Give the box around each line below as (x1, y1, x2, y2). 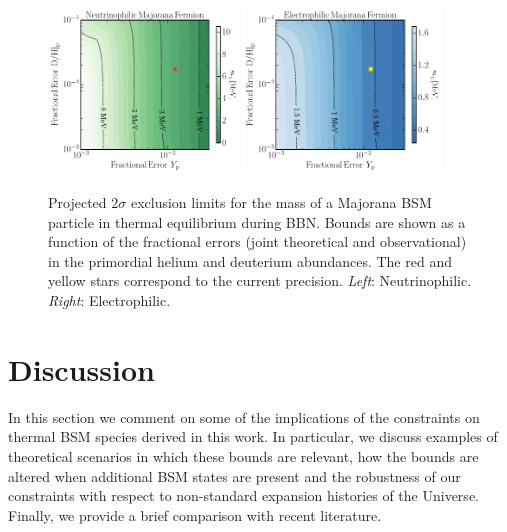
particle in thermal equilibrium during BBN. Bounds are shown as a (48, 211, 466, 232)
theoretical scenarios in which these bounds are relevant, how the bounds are (8, 445, 479, 466)
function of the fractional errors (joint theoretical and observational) (48, 231, 467, 252)
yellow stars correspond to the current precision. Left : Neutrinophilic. (48, 270, 472, 291)
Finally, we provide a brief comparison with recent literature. (8, 504, 382, 525)
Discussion (8, 348, 155, 389)
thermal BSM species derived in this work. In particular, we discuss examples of (8, 426, 498, 447)
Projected (48, 192, 107, 213)
